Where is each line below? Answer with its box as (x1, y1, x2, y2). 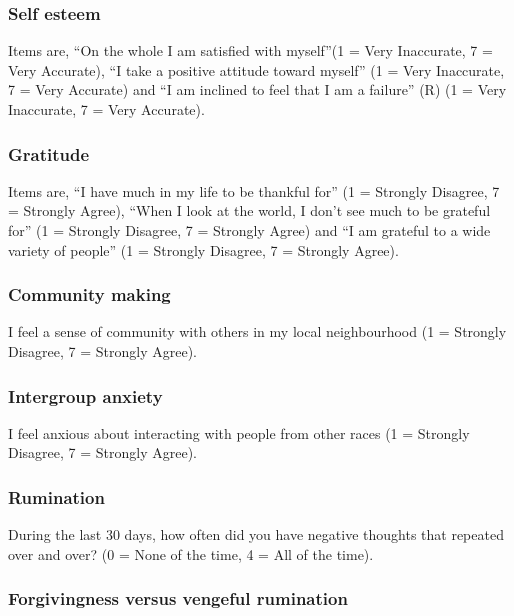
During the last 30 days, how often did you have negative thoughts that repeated (8, 524, 504, 545)
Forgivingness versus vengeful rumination (8, 586, 348, 611)
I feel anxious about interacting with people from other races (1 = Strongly (8, 422, 470, 443)
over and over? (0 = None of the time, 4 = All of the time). (8, 543, 374, 564)
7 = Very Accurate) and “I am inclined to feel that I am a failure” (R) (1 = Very (8, 79, 507, 100)
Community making (8, 282, 171, 307)
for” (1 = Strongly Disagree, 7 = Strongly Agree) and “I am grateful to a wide (8, 220, 491, 240)
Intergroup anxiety (8, 383, 163, 408)
